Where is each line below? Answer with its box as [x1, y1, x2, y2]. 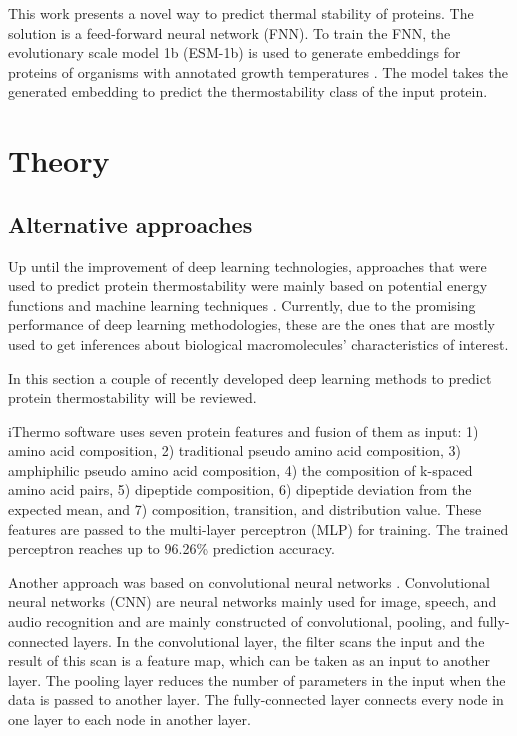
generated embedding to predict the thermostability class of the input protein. [8, 81, 488, 102]
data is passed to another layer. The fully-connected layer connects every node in [8, 689, 504, 710]
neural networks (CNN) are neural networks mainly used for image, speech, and [8, 591, 497, 612]
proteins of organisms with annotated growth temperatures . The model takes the [8, 61, 508, 82]
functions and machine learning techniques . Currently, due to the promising [8, 294, 476, 315]
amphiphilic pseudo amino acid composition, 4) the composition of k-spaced [8, 459, 473, 480]
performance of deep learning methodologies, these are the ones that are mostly [8, 314, 495, 335]
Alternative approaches [8, 208, 253, 239]
